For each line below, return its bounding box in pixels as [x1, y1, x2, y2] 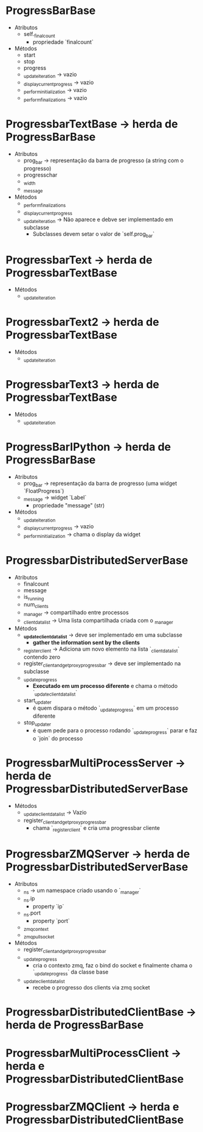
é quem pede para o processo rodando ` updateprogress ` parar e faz [32, 727, 198, 735]
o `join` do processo [32, 735, 83, 742]
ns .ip [23, 894, 35, 904]
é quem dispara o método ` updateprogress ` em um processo [32, 704, 179, 713]
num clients [23, 601, 49, 610]
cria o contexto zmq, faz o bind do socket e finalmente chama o [32, 961, 193, 969]
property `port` [32, 917, 71, 924]
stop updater [23, 719, 52, 728]
